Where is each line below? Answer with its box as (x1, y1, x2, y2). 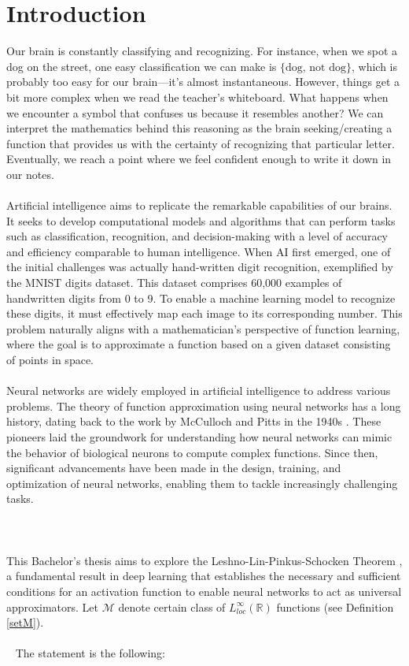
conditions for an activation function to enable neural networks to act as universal (6, 582, 402, 599)
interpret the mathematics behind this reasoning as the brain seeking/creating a (6, 120, 392, 136)
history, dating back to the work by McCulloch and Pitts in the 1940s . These (6, 413, 381, 430)
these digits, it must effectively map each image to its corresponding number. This (6, 305, 403, 322)
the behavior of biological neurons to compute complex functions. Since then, (6, 444, 378, 460)
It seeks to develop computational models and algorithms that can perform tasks (6, 212, 396, 229)
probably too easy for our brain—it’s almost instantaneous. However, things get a (6, 73, 400, 90)
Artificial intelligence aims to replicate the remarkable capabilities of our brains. (6, 197, 392, 214)
